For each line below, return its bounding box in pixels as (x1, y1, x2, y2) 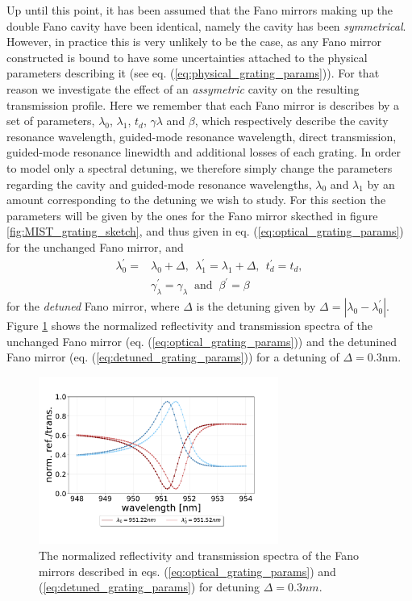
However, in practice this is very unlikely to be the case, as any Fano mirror (6, 33, 382, 50)
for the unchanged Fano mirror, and (6, 238, 184, 255)
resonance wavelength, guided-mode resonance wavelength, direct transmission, (6, 127, 397, 144)
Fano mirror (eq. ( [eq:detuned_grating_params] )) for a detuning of (6, 348, 339, 365)
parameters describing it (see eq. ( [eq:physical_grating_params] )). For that (6, 65, 380, 81)
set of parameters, (6, 112, 95, 129)
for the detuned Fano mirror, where (6, 298, 180, 315)
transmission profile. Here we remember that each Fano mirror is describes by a (6, 96, 400, 113)
